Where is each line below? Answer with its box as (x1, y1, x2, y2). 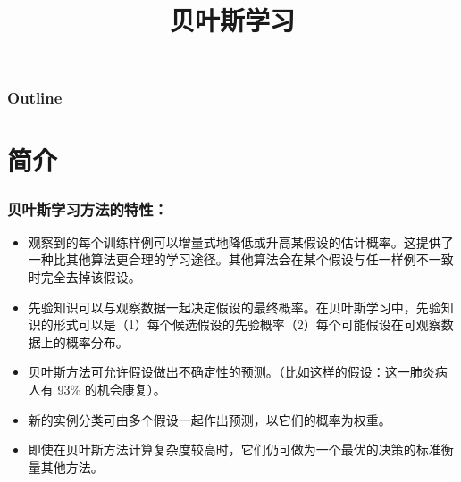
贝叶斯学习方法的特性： (7, 197, 168, 220)
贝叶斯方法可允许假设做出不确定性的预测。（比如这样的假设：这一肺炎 (28, 362, 435, 381)
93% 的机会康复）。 (57, 380, 166, 399)
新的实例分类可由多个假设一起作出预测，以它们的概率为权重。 (28, 410, 391, 428)
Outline (7, 87, 63, 109)
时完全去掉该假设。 (28, 268, 141, 287)
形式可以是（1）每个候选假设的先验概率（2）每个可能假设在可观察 (53, 315, 441, 334)
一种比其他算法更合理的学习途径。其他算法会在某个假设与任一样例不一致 (28, 250, 454, 269)
